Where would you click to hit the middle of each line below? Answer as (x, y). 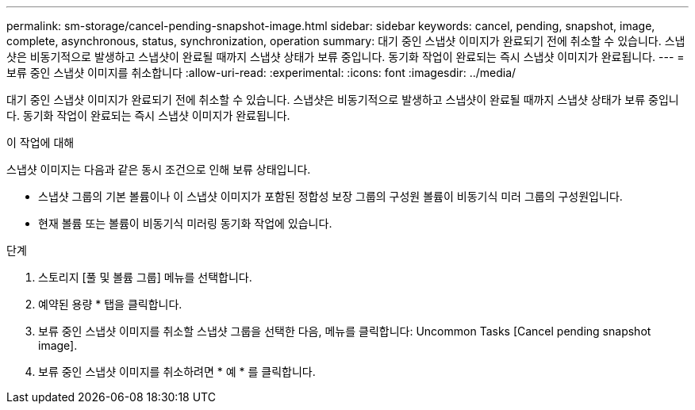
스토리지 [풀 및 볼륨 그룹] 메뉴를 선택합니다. (145, 277)
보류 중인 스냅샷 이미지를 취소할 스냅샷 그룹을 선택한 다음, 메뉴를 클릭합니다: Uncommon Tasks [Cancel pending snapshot (345, 331)
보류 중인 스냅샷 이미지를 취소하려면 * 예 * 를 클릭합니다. (177, 372)
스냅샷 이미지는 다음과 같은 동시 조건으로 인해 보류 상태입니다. (159, 169)
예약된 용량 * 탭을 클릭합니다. (110, 304)
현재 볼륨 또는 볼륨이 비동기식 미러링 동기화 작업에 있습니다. (185, 223)
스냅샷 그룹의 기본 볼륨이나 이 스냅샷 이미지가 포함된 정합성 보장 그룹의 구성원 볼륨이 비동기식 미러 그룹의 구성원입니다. (330, 196)
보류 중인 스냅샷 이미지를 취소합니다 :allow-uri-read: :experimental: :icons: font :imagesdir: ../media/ (261, 73)
